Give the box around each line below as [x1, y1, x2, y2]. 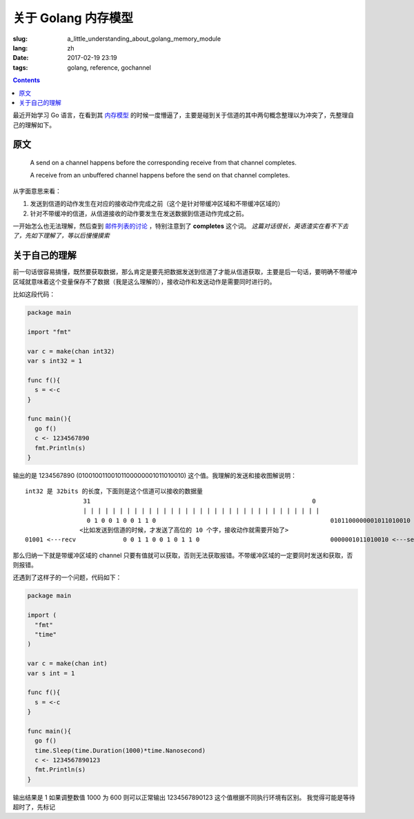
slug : [12, 35, 28, 43]
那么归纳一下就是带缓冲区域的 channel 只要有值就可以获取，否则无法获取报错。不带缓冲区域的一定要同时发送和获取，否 [12, 551, 353, 559]
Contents [12, 76, 41, 84]
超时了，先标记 [12, 803, 55, 811]
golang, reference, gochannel [67, 63, 152, 72]
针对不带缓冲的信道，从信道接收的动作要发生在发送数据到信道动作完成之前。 [30, 209, 248, 218]
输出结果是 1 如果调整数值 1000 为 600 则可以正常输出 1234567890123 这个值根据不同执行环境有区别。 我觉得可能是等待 [12, 793, 355, 801]
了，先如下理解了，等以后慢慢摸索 [12, 231, 110, 240]
